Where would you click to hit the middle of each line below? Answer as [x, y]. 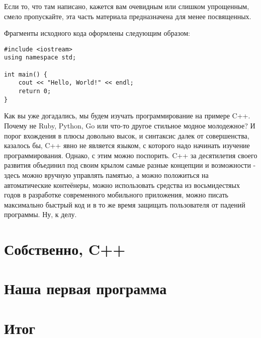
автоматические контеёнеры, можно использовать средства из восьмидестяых [122, 185]
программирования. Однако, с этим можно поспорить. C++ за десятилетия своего [131, 155]
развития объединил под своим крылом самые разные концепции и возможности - [130, 165]
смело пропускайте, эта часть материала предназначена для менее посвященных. [128, 16]
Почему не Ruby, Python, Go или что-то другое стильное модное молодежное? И [130, 125]
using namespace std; [40, 58]
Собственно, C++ [65, 249]
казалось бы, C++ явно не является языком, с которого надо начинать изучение [127, 145]
